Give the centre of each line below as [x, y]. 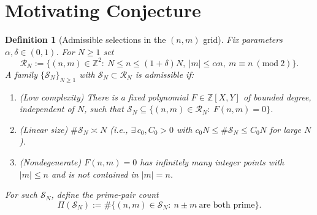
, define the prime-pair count [105, 194]
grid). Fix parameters [243, 40]
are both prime [227, 205]
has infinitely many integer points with [212, 161]
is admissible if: [164, 74]
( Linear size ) [44, 129]
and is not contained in [95, 174]
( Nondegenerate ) [50, 161]
